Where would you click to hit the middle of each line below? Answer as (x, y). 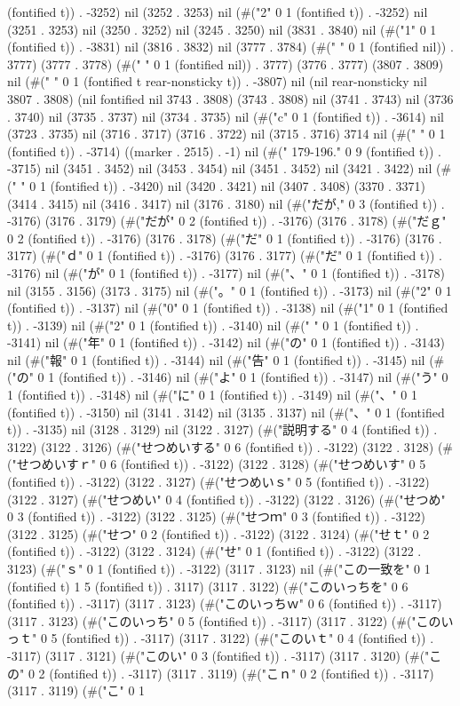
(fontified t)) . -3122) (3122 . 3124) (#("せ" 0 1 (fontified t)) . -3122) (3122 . (214, 551)
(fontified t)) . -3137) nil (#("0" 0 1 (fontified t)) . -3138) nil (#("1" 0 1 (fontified (228, 308)
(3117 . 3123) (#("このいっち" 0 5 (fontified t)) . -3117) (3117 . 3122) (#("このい (230, 620)
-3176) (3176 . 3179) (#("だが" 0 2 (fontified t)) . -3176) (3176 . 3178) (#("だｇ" (227, 221)
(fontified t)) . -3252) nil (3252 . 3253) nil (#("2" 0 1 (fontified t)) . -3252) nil (218, 12)
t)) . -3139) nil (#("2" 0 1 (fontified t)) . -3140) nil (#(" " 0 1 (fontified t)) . (213, 325)
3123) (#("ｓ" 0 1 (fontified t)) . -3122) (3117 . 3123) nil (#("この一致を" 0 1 (219, 568)
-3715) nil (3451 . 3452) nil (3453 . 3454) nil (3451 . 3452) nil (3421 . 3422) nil (220, 168)
